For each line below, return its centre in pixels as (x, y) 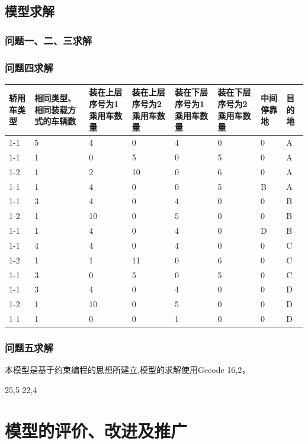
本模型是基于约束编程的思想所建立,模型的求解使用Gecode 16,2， (128, 370)
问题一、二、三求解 (49, 40)
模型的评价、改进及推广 (96, 430)
